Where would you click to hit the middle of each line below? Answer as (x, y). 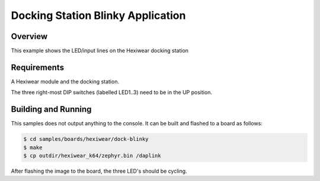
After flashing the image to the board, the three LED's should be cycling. (99, 171)
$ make (33, 147)
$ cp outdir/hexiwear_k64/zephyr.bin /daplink (92, 156)
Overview (29, 36)
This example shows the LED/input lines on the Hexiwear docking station (100, 51)
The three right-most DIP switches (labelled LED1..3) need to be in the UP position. (112, 92)
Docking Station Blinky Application (98, 15)
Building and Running (51, 109)
